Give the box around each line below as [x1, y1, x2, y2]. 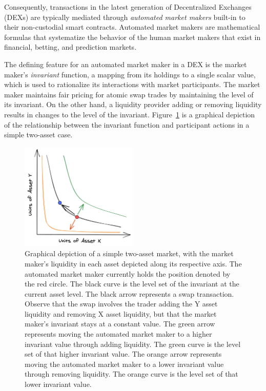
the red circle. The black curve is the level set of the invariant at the [25, 278, 239, 289]
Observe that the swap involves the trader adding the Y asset [25, 298, 218, 309]
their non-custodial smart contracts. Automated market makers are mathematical [4, 22, 260, 32]
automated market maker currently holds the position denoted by [25, 268, 231, 279]
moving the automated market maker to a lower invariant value [25, 358, 224, 369]
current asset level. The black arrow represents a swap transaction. [25, 288, 234, 299]
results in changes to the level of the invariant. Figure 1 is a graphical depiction [4, 109, 255, 119]
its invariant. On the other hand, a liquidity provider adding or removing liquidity [4, 99, 262, 110]
